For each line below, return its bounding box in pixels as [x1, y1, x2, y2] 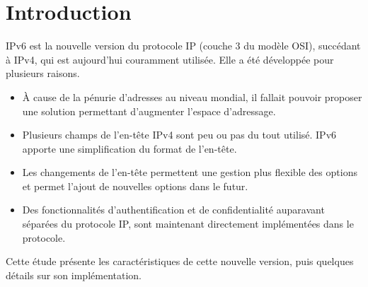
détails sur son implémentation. [6, 267, 142, 282]
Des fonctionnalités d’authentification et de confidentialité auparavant [22, 202, 325, 217]
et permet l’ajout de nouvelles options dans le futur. [22, 178, 248, 193]
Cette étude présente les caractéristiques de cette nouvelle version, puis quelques [6, 254, 354, 269]
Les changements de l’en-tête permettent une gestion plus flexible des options [22, 165, 357, 180]
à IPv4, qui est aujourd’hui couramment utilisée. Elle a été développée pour [6, 52, 334, 66]
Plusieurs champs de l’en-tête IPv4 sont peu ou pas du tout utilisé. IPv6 [22, 127, 337, 142]
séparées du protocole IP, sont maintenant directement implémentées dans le [22, 216, 354, 231]
